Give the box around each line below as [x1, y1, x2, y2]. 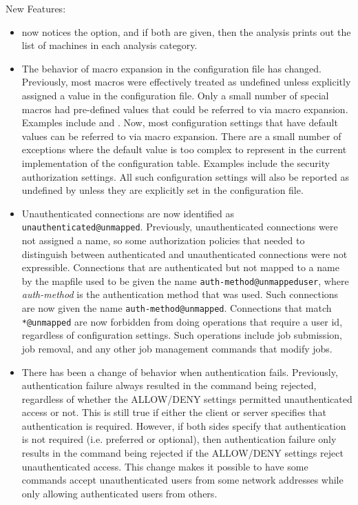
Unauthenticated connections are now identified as [21, 206, 234, 220]
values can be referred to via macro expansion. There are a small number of [21, 128, 341, 143]
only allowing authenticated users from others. [21, 486, 218, 500]
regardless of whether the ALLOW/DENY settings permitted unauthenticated [21, 391, 352, 406]
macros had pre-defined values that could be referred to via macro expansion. [21, 101, 348, 116]
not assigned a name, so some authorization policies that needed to [21, 232, 305, 247]
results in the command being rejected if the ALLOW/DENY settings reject [21, 446, 344, 460]
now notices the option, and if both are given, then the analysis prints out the [21, 24, 351, 39]
